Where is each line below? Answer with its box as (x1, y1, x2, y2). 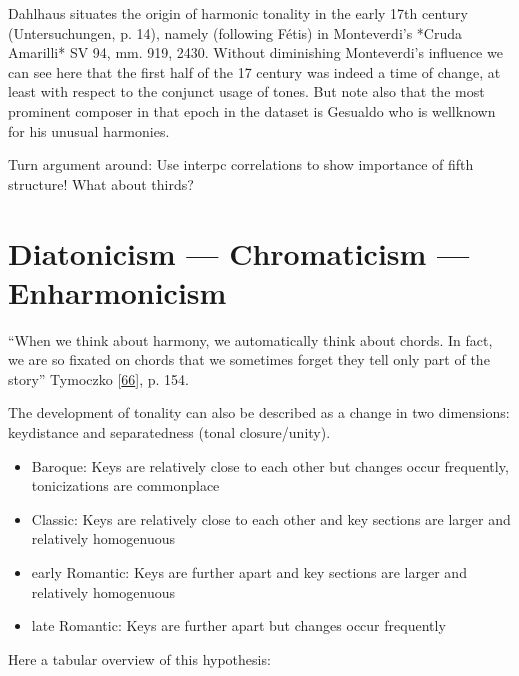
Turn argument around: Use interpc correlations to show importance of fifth (8, 154, 474, 175)
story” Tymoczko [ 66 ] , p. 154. (8, 368, 189, 389)
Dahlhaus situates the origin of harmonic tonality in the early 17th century (8, 3, 468, 23)
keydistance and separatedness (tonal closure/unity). (8, 422, 331, 443)
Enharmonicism (8, 271, 227, 312)
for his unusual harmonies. (8, 120, 170, 141)
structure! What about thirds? (8, 173, 194, 194)
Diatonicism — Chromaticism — (8, 232, 470, 273)
